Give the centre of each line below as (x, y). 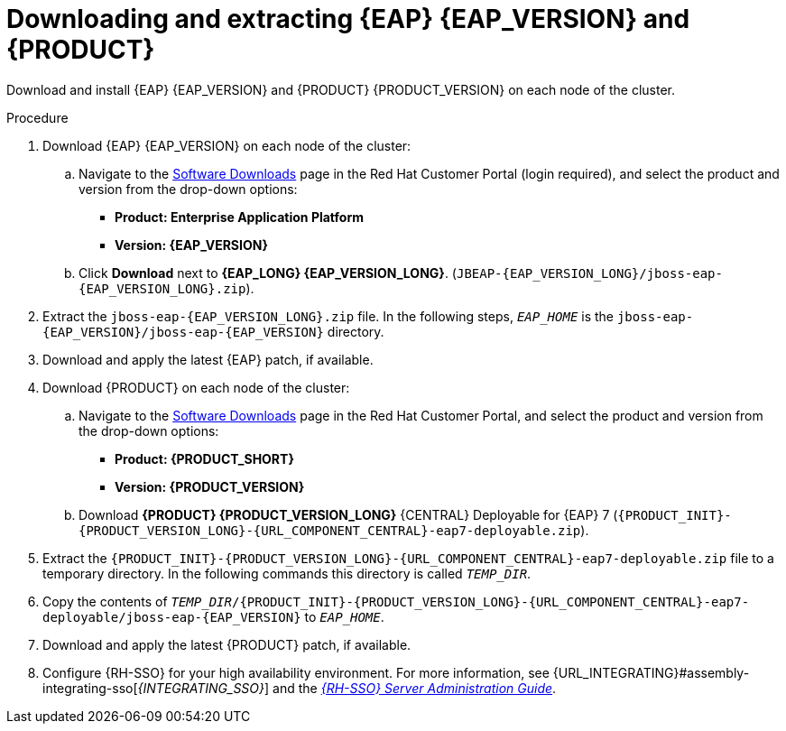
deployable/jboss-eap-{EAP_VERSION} (172, 617)
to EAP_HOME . (344, 616)
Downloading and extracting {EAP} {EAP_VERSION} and (348, 19)
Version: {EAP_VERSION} (191, 245)
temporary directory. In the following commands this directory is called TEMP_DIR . (287, 573)
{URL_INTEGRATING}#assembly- (651, 672)
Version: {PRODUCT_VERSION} (210, 486)
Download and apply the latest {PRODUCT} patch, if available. (227, 644)
